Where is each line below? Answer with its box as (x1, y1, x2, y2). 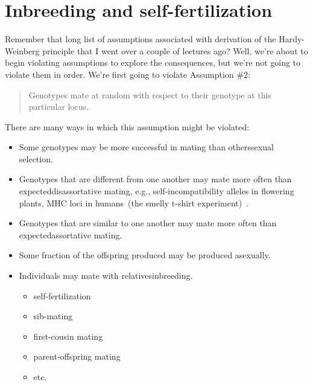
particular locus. (28, 100, 89, 113)
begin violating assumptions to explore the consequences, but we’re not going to (5, 56, 301, 69)
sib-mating (33, 310, 73, 322)
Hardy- (279, 33, 305, 45)
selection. (19, 152, 53, 165)
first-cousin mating (33, 329, 103, 342)
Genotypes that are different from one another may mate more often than (19, 173, 292, 185)
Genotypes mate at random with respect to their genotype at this (28, 88, 271, 101)
